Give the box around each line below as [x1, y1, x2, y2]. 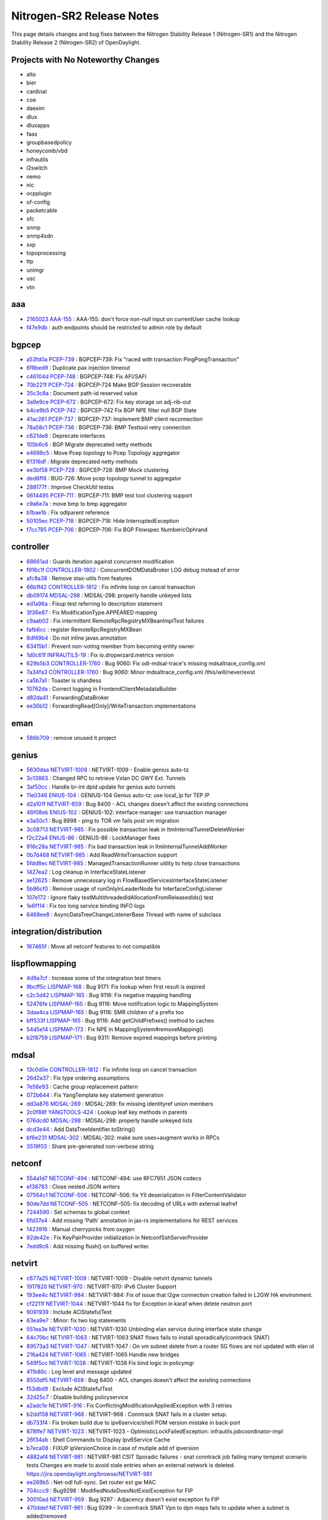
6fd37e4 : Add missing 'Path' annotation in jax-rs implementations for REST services [26, 1217, 238, 1225]
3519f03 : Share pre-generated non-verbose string [26, 1142, 154, 1150]
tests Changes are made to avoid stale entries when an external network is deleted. [26, 1462, 235, 1469]
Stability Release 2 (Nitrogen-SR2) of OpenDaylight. [11, 38, 141, 46]
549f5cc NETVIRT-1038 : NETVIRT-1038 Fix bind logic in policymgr [26, 1359, 194, 1367]
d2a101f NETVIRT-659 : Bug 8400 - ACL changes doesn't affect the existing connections [26, 800, 249, 807]
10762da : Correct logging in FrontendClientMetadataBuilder [26, 685, 177, 693]
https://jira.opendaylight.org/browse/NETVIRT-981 [26, 1470, 152, 1477]
